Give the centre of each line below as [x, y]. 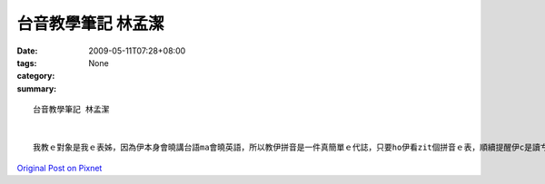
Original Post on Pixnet [59, 168]
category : [36, 76]
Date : [27, 51]
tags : [27, 63]
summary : [37, 88]
